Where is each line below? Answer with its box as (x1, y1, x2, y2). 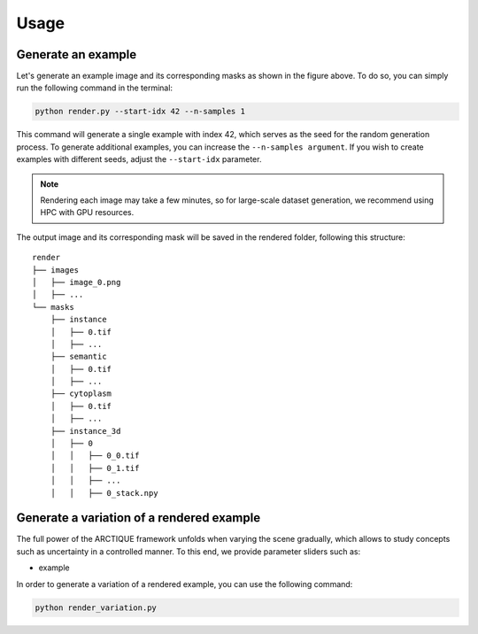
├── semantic (50, 352, 107, 362)
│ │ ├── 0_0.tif (50, 451, 140, 460)
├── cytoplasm (50, 389, 112, 398)
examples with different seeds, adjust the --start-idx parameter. (16, 154, 262, 165)
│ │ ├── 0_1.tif (50, 463, 140, 473)
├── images (32, 265, 80, 274)
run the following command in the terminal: (16, 82, 173, 93)
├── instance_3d (50, 426, 121, 436)
